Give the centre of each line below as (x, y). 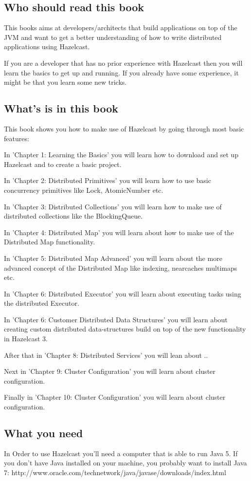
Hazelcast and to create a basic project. (63, 164)
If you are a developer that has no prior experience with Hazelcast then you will (123, 63)
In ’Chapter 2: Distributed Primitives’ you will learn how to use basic (108, 180)
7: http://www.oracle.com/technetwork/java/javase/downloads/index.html (115, 472)
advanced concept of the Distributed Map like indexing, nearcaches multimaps (121, 268)
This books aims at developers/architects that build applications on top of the (121, 28)
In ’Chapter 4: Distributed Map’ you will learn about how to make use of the (119, 232)
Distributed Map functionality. (50, 242)
